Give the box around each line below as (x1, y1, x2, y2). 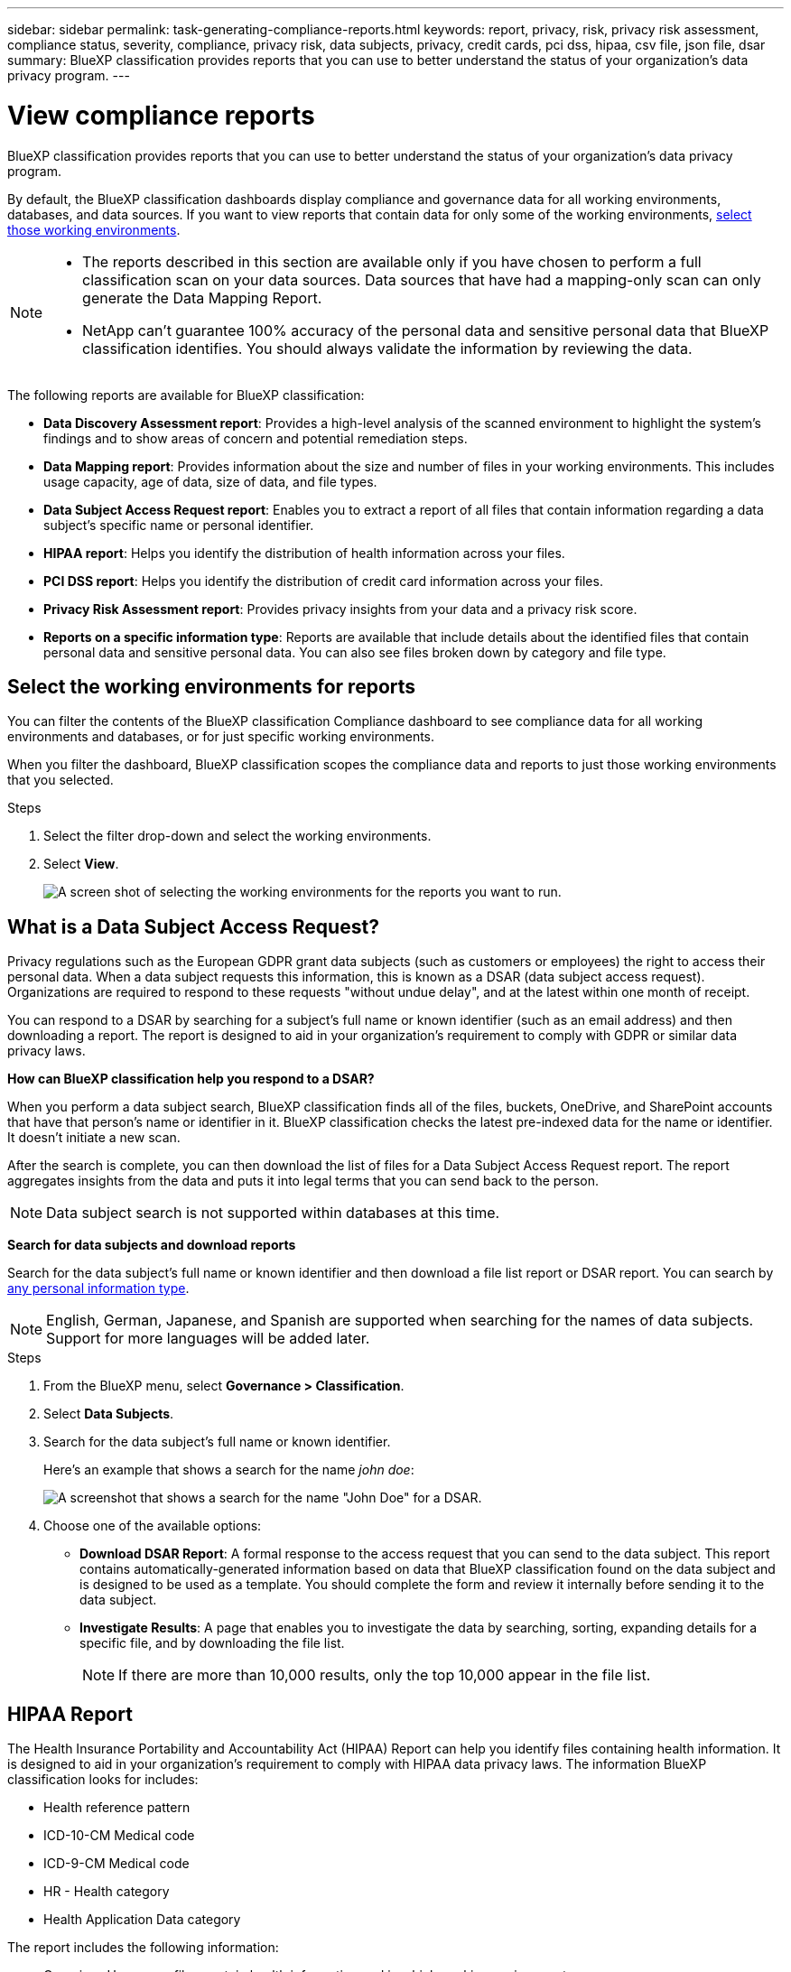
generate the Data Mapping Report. (82, 288, 322, 307)
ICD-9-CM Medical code (43, 1856, 190, 1872)
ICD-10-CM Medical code (43, 1828, 195, 1844)
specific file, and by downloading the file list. (79, 1635, 345, 1651)
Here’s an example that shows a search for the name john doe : (43, 1462, 414, 1478)
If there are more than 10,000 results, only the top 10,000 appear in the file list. (118, 1666, 651, 1685)
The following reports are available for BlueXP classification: (7, 386, 365, 403)
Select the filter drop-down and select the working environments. (43, 828, 432, 844)
